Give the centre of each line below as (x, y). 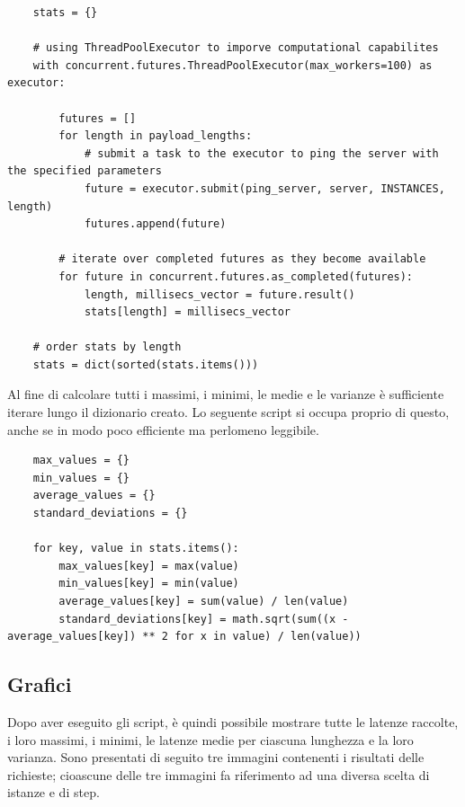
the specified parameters (85, 171)
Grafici (40, 684)
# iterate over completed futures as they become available (242, 259)
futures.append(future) (155, 224)
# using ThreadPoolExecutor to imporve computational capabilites (236, 48)
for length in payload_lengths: (156, 136)
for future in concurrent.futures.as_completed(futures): (236, 276)
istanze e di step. (54, 792)
